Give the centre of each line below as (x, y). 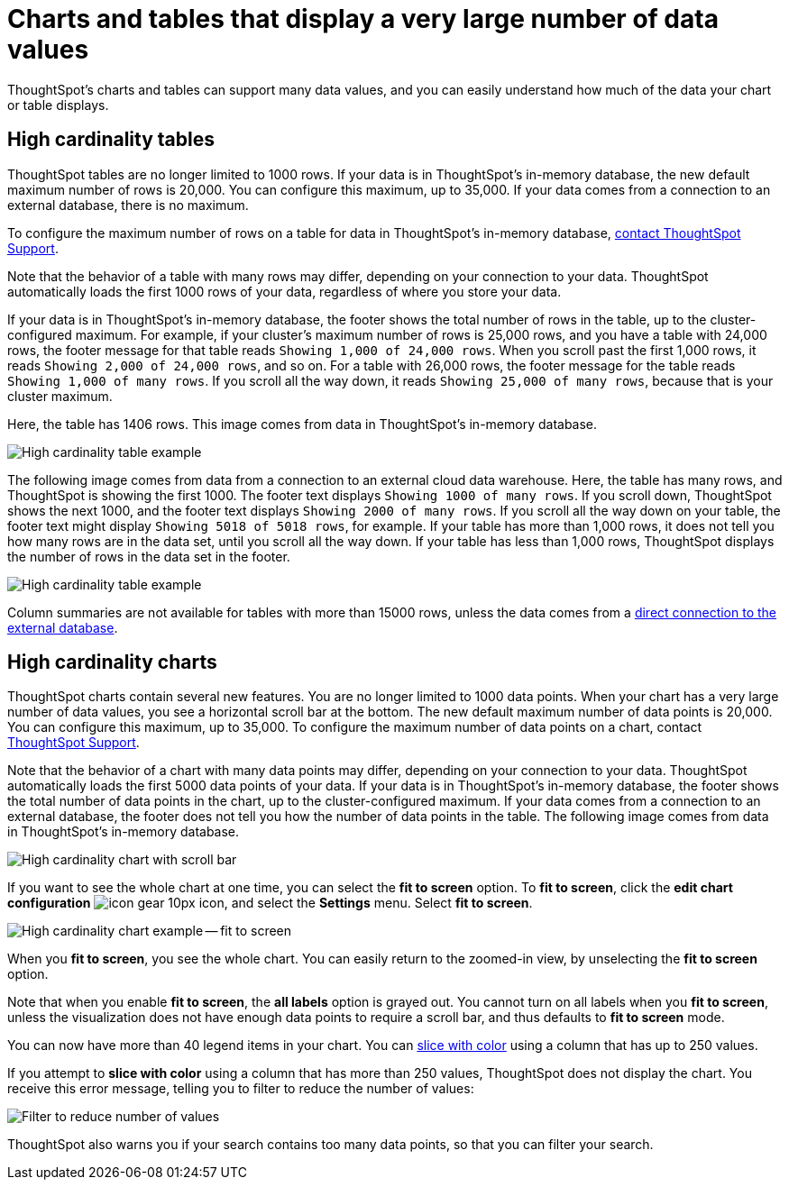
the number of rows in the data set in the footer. (149, 556)
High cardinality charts (112, 662)
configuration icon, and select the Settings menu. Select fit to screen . (270, 903)
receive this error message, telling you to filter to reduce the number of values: (241, 1089)
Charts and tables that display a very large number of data (363, 19)
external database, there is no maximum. (128, 205)
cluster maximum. (60, 396)
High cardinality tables (111, 140)
